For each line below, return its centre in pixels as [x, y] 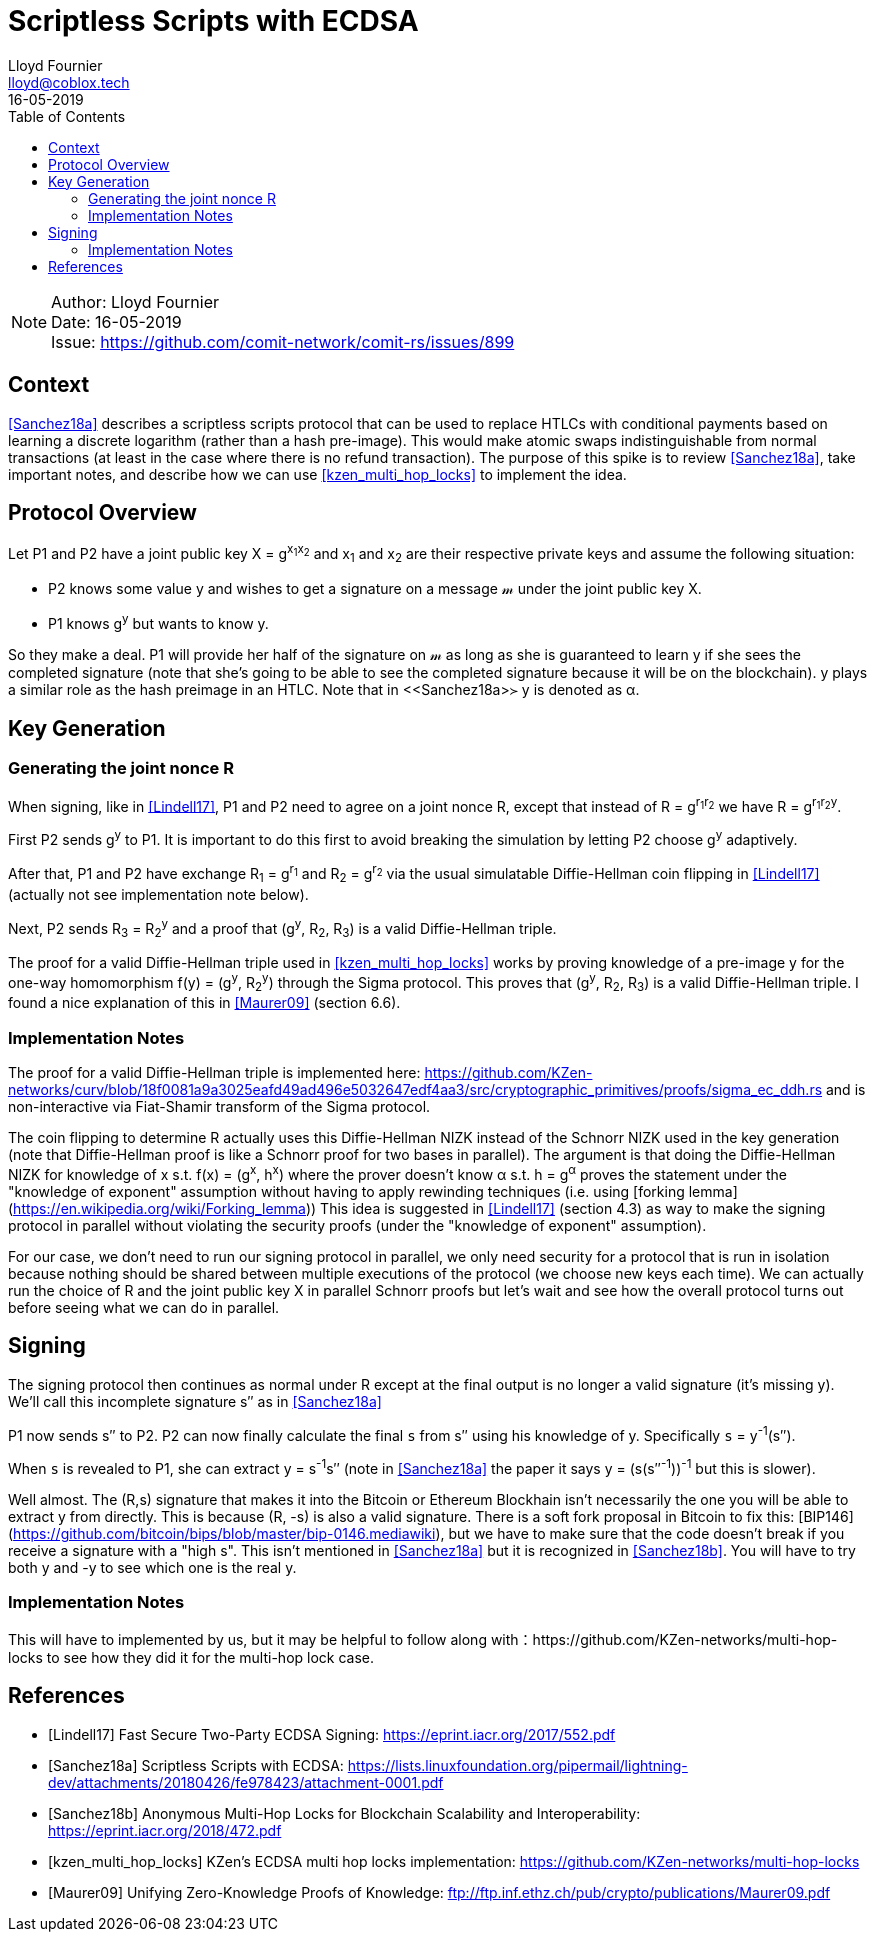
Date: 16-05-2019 [116, 321]
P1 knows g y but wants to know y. [158, 621]
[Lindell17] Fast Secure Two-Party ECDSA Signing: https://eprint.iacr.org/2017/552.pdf [332, 1734]
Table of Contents [67, 116]
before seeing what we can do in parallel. [144, 1307]
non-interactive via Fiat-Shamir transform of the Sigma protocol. [219, 1107]
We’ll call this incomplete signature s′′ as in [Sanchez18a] [195, 1401]
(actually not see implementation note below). [158, 894]
